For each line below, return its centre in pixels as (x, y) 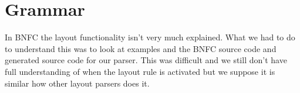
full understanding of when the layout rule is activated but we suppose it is (140, 71)
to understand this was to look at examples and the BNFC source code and (141, 48)
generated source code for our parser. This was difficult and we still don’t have (146, 60)
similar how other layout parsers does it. (77, 83)
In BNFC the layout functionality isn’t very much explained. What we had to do (150, 37)
